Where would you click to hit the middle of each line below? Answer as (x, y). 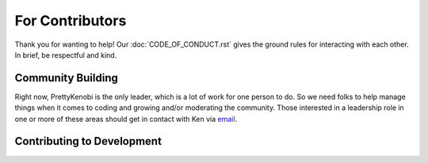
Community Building (66, 78)
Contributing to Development (88, 141)
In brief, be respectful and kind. (66, 55)
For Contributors (71, 21)
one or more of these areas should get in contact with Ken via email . (126, 119)
